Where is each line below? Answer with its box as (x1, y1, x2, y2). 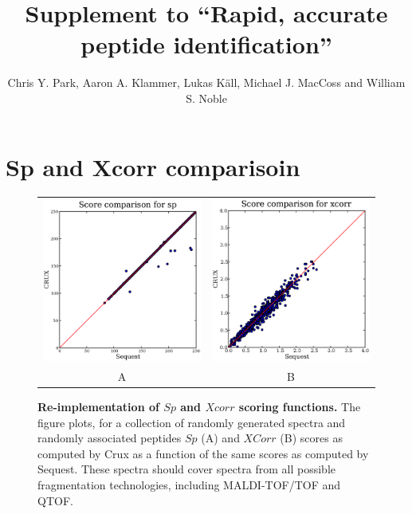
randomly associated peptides (37, 430, 182, 446)
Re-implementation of (37, 398, 159, 415)
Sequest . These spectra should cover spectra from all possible (37, 461, 336, 477)
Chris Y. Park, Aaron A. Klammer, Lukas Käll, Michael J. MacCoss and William (7, 74, 406, 91)
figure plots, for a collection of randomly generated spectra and (37, 414, 346, 430)
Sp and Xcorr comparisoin (6, 150, 300, 182)
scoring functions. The (238, 398, 361, 415)
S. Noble (186, 89, 227, 106)
